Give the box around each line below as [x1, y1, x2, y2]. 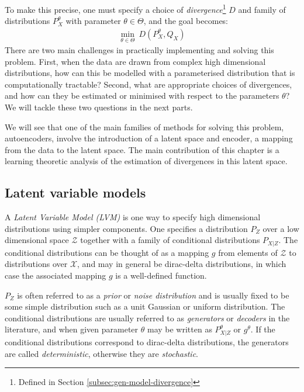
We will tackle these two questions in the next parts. [5, 101, 193, 113]
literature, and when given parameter [5, 323, 139, 335]
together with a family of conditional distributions [80, 234, 260, 246]
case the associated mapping [5, 269, 106, 282]
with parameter [65, 15, 121, 27]
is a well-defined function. [115, 269, 207, 282]
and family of [238, 3, 286, 15]
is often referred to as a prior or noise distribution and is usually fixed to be [17, 289, 289, 301]
